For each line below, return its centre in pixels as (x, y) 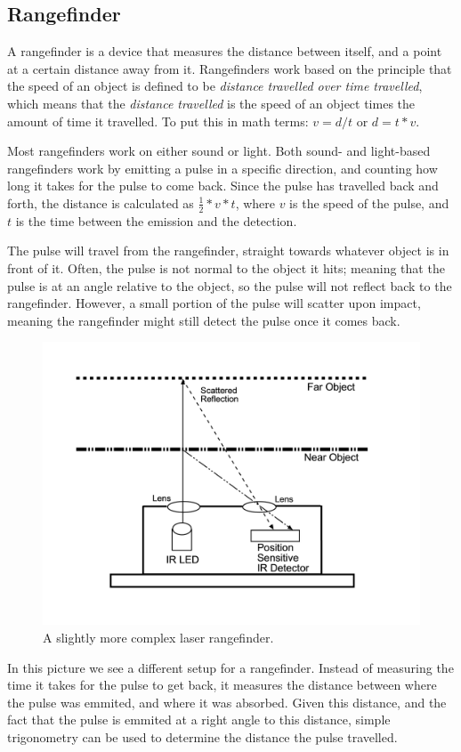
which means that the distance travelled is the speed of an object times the (211, 103)
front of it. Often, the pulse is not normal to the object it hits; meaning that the (226, 267)
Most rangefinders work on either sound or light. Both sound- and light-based (219, 151)
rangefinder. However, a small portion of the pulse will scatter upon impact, (214, 303)
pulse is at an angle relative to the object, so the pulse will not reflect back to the (230, 285)
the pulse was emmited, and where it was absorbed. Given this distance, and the (227, 702)
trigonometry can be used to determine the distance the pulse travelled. (202, 736)
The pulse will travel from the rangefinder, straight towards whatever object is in (228, 251)
